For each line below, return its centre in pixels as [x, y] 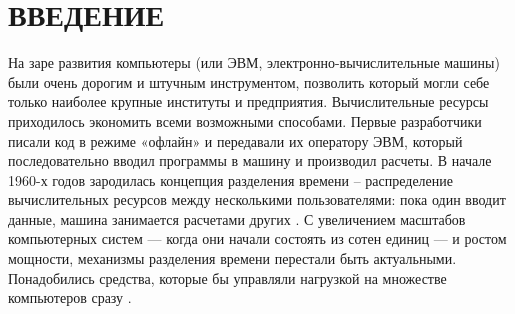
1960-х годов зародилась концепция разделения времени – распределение [230, 179]
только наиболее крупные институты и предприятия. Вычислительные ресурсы [248, 101]
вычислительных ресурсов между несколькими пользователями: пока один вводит [257, 199]
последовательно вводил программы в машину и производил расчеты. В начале [250, 160]
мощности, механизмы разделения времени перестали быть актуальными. [232, 258]
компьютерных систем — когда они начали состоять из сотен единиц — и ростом [257, 238]
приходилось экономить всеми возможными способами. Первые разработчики [245, 120]
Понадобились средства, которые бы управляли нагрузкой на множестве [227, 277]
